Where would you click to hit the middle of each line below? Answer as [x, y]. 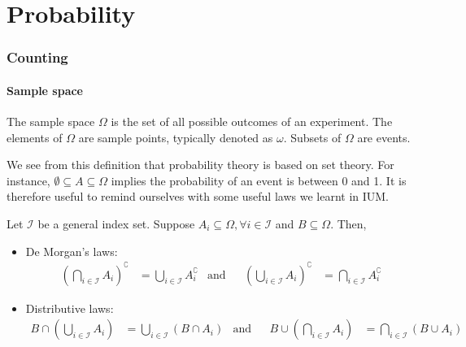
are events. [384, 137]
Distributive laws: [70, 308]
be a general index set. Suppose [116, 223]
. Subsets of [312, 137]
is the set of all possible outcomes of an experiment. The [252, 121]
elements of [35, 137]
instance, [28, 180]
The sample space [51, 121]
